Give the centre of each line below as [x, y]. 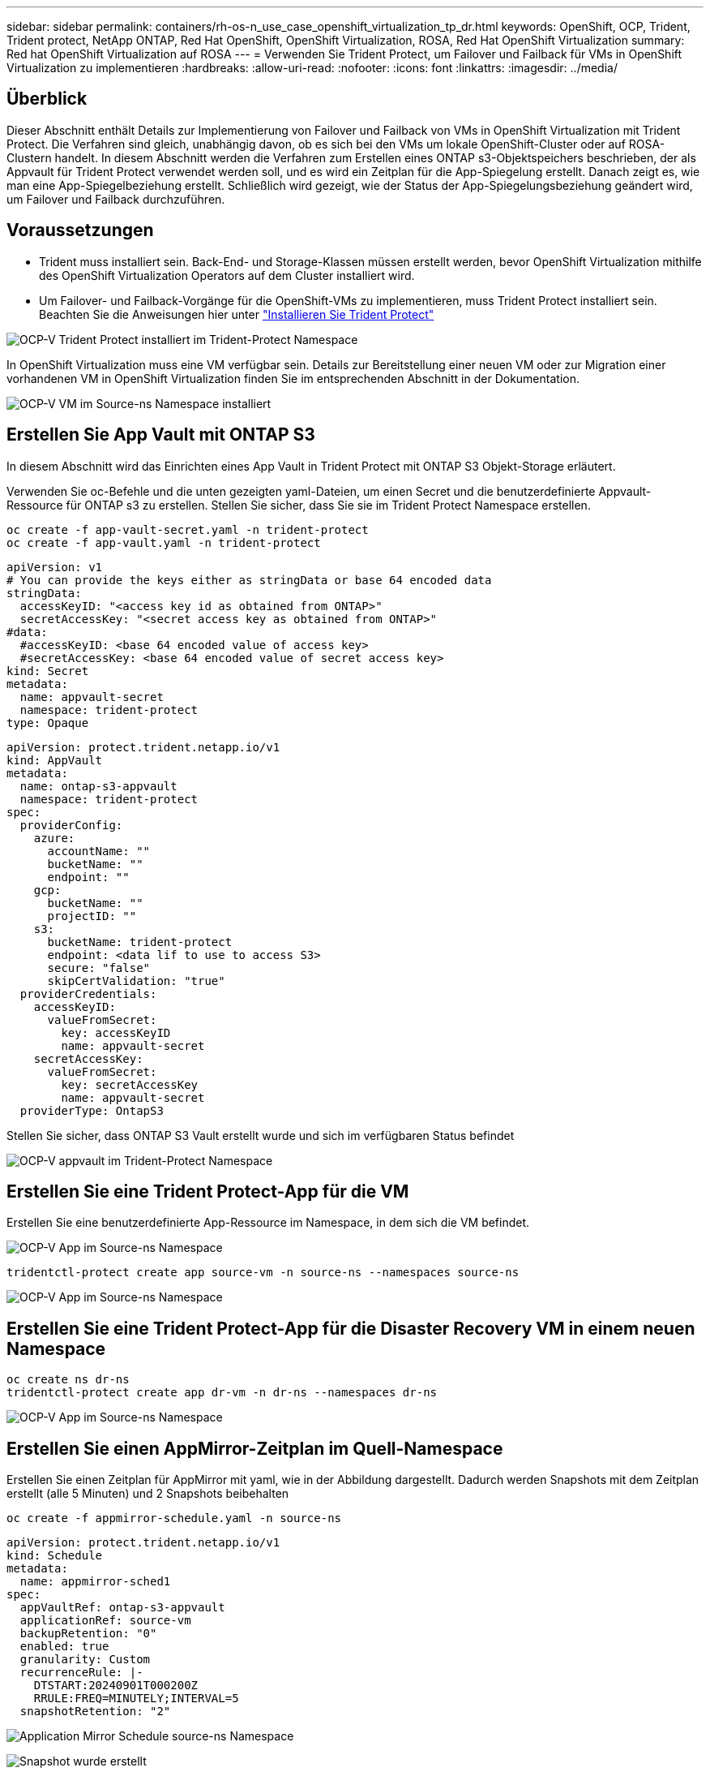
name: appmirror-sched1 [95, 1582]
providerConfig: [71, 825]
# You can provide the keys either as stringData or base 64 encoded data [249, 580]
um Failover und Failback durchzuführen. [116, 199]
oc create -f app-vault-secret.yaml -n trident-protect [188, 529]
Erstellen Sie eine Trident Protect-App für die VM [208, 1191]
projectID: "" [92, 916]
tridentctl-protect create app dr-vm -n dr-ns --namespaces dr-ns [222, 1393]
